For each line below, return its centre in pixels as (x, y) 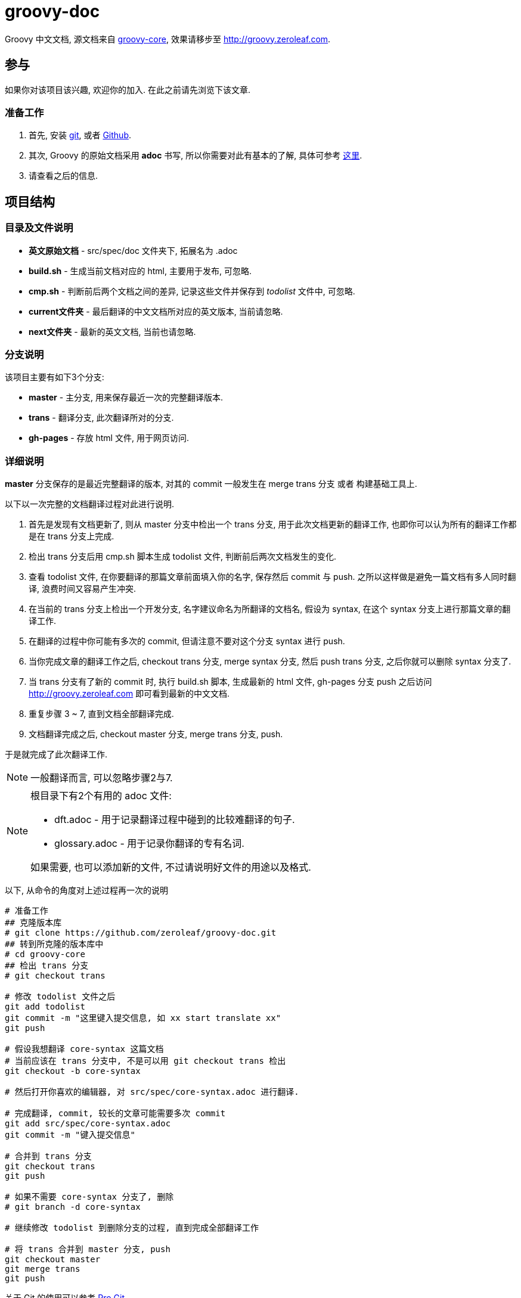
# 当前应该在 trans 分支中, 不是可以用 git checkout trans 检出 (145, 1061)
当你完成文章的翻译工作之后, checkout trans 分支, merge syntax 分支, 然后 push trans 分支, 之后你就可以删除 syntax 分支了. (270, 662)
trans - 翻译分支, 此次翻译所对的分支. (101, 418)
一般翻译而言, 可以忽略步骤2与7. (102, 778)
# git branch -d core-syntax (73, 1207)
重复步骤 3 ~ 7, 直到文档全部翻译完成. (101, 714)
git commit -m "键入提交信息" (70, 1135)
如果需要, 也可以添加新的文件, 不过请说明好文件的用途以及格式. (171, 867)
